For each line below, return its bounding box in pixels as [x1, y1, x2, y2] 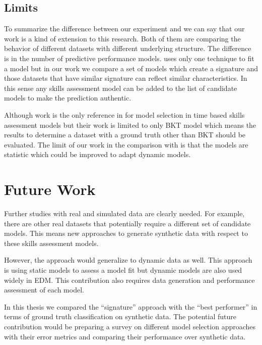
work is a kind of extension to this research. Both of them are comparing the [4, 33, 241, 43]
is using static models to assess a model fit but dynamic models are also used [4, 265, 242, 275]
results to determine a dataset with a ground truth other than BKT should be [4, 129, 246, 140]
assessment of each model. [4, 284, 84, 295]
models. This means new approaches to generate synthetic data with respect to [4, 228, 248, 238]
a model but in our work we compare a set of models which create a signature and [4, 63, 258, 73]
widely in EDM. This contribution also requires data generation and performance [4, 274, 255, 285]
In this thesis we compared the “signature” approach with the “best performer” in [4, 301, 257, 312]
